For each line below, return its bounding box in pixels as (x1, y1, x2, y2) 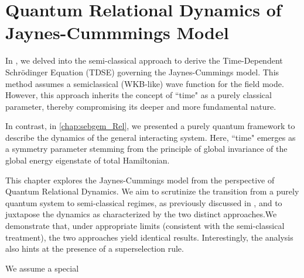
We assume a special (5, 262, 79, 274)
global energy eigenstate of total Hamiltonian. (5, 154, 170, 166)
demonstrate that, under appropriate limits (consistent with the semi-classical (5, 220, 285, 232)
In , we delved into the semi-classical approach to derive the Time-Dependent (5, 54, 283, 67)
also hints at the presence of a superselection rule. (5, 242, 184, 255)
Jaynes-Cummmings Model (5, 20, 229, 44)
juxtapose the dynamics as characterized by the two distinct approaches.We (5, 208, 277, 220)
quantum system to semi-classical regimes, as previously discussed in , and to (5, 196, 282, 208)
